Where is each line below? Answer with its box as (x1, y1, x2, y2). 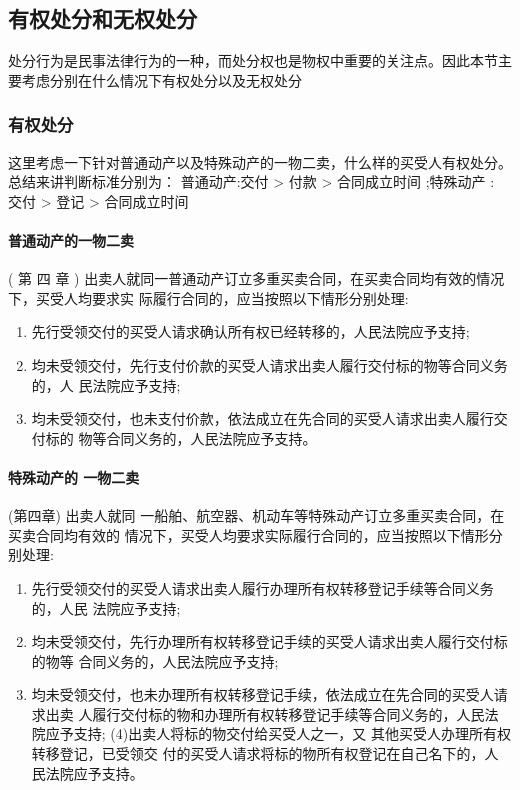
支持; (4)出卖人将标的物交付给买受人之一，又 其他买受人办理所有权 (73, 723, 511, 744)
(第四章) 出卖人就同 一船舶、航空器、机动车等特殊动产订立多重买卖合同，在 (8, 505, 505, 526)
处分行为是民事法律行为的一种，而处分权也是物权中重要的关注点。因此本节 (8, 50, 498, 71)
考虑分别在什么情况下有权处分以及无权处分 (21, 69, 302, 90)
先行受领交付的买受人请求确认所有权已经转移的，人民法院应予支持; (31, 321, 470, 342)
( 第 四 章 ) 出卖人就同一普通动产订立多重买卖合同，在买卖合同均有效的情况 (8, 268, 505, 289)
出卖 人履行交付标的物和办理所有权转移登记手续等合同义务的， (45, 703, 457, 724)
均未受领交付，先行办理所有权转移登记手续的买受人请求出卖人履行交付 (31, 631, 494, 652)
